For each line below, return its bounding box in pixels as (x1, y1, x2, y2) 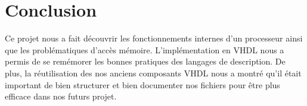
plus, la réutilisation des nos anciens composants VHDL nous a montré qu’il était (5, 66, 302, 79)
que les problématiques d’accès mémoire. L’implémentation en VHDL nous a (5, 43, 284, 56)
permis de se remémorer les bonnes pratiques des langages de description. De (5, 55, 286, 68)
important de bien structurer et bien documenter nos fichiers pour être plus (5, 78, 280, 91)
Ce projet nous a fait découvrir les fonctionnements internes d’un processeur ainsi (5, 32, 303, 44)
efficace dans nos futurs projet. (5, 90, 117, 102)
